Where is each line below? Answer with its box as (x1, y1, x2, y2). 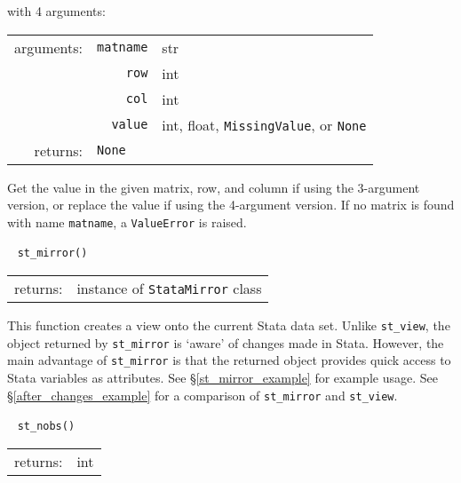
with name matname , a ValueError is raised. (7, 212, 247, 231)
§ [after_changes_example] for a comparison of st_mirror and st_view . (7, 385, 398, 404)
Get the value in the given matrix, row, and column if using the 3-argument (7, 178, 420, 196)
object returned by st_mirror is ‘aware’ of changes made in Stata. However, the (7, 333, 444, 352)
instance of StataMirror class (76, 278, 262, 299)
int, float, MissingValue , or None (162, 114, 367, 135)
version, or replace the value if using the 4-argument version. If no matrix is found (7, 195, 455, 214)
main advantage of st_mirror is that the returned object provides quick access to (7, 351, 451, 369)
